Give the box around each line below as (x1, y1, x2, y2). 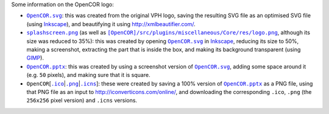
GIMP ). (26, 55, 44, 62)
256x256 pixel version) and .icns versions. (26, 97, 137, 104)
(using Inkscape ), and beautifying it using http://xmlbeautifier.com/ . (26, 20, 196, 27)
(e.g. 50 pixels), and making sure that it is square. (26, 72, 150, 79)
